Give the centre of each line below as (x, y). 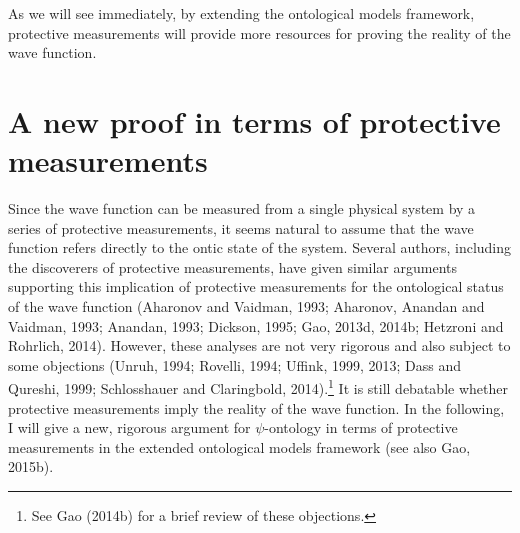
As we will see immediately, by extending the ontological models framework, (241, 13)
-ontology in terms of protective (361, 427)
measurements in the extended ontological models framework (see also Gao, (239, 446)
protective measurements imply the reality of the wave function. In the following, (256, 407)
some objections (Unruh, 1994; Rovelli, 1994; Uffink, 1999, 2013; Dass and (235, 364)
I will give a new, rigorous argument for (129, 427)
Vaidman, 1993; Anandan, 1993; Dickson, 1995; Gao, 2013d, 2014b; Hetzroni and (256, 325)
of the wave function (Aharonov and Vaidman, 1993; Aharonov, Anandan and (246, 306)
